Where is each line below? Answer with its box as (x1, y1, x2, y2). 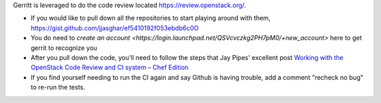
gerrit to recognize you (30, 43, 98, 52)
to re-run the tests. (30, 83, 85, 92)
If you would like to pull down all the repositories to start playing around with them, (30, 14, 271, 23)
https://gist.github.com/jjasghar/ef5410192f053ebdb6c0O (30, 23, 199, 32)
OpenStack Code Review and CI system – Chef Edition (30, 63, 189, 72)
